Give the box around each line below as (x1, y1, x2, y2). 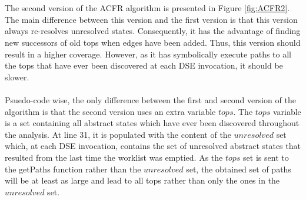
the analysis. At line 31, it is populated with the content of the (5, 128, 231, 140)
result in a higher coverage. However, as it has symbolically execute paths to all (5, 48, 291, 60)
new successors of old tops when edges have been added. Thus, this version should (5, 36, 301, 48)
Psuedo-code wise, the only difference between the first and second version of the (5, 93, 296, 106)
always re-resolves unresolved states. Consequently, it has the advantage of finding (5, 25, 301, 37)
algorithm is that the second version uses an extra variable (5, 105, 216, 117)
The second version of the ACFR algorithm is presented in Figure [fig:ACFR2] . (5, 2, 290, 14)
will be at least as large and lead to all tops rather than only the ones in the (5, 174, 280, 187)
